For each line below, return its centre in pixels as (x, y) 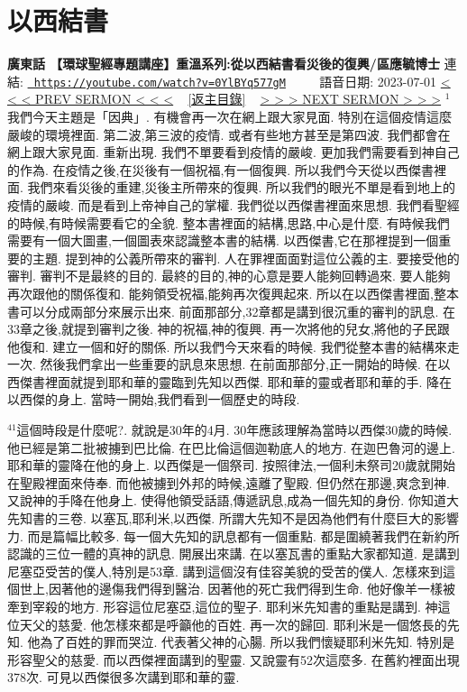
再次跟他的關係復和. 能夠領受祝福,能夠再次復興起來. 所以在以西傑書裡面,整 (227, 293)
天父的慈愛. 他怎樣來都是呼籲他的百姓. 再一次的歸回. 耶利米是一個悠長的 (233, 624)
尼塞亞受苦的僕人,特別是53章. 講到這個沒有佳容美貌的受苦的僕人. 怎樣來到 (225, 571)
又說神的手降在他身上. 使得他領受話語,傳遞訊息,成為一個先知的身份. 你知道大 (233, 500)
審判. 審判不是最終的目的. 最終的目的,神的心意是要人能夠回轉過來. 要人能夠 (229, 276)
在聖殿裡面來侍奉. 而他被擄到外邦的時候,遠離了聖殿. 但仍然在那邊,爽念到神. (229, 482)
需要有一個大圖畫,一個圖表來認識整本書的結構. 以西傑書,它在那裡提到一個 (223, 240)
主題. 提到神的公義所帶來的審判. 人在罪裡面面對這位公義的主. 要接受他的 (246, 258)
